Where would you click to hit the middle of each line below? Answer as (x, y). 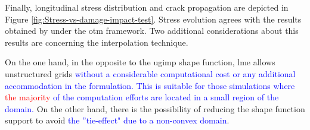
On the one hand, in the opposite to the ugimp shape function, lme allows (140, 62)
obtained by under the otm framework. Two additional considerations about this (152, 31)
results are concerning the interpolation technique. (97, 42)
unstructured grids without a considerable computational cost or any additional (150, 73)
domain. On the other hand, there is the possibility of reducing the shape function (155, 108)
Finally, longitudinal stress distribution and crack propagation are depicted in (147, 7)
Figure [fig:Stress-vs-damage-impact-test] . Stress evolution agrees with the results (153, 19)
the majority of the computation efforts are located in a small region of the (142, 97)
